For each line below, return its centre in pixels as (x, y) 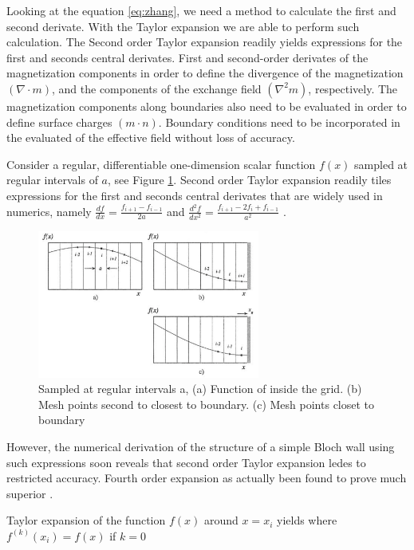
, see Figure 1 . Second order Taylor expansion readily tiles (250, 180)
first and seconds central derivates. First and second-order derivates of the (187, 57)
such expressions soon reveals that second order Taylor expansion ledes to (186, 462)
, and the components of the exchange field (157, 88)
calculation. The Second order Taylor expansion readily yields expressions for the (205, 42)
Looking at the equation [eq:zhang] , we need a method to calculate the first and (201, 10)
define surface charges (59, 122)
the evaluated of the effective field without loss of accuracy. (151, 137)
